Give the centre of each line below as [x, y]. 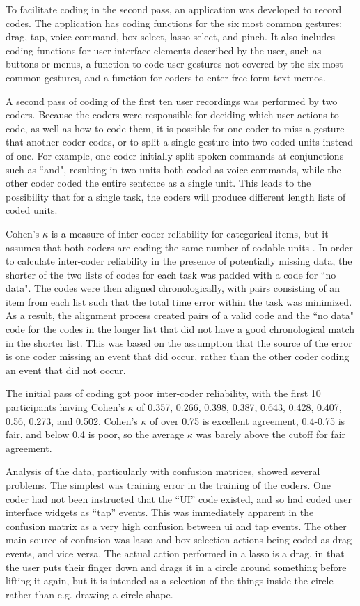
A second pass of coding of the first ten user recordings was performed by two [172, 101]
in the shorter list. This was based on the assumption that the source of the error [179, 342]
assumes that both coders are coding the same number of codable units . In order [179, 247]
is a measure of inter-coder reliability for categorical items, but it [190, 233]
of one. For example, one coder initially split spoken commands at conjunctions [175, 155]
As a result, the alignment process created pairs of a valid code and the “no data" [180, 315]
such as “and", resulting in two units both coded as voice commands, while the [173, 169]
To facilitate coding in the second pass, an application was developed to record [174, 9]
